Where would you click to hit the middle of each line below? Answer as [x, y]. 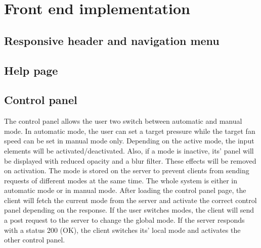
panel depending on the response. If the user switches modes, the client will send [129, 210]
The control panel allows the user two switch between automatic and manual [123, 121]
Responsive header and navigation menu [112, 40]
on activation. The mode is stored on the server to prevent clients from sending [127, 170]
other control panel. [35, 240]
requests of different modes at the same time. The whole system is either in [121, 180]
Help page [31, 70]
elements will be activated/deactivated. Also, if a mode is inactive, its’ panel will [129, 150]
